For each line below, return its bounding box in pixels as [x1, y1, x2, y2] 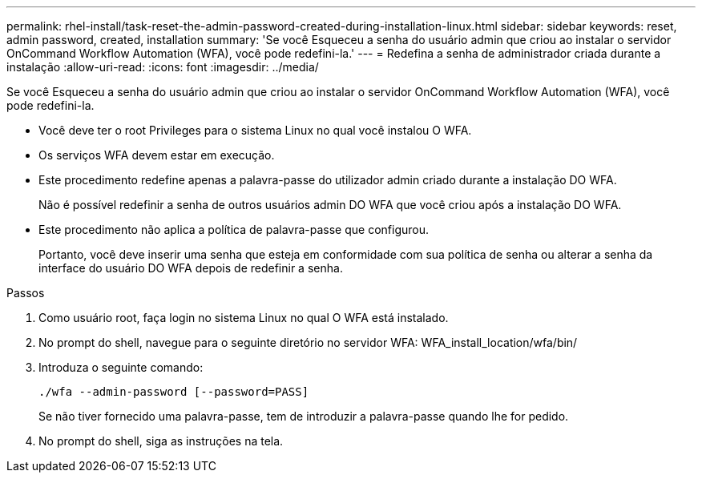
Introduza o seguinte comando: [38, 360, 204, 374]
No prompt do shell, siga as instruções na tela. [38, 434, 284, 448]
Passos [6, 286, 45, 300]
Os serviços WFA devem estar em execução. [38, 148, 275, 162]
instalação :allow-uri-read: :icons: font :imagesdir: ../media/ [6, 60, 319, 74]
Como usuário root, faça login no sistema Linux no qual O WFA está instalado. [38, 311, 449, 324]
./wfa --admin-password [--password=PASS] [38, 385, 309, 398]
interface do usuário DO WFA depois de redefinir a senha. [38, 261, 343, 275]
